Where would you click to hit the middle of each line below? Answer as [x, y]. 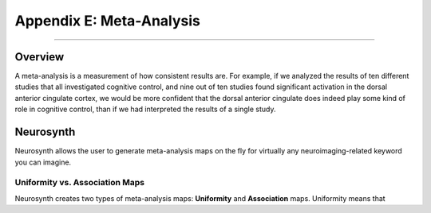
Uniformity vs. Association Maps [80, 183]
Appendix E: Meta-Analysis [108, 21]
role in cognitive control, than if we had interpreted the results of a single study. [145, 109]
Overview [40, 57]
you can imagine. [43, 162]
